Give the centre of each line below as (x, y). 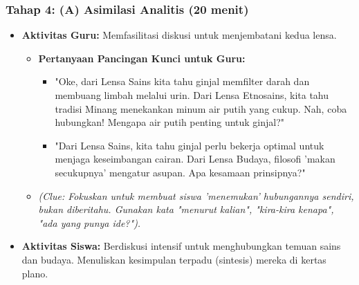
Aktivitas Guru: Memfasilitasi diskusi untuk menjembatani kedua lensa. (179, 35)
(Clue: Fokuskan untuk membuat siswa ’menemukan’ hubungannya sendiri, (196, 195)
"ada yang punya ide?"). (90, 222)
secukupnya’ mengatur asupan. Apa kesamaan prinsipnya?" (180, 172)
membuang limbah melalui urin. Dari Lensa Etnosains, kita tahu (192, 95)
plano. (35, 273)
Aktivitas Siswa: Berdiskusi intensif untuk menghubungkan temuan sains (181, 246)
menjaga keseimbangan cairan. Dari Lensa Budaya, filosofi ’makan (195, 159)
